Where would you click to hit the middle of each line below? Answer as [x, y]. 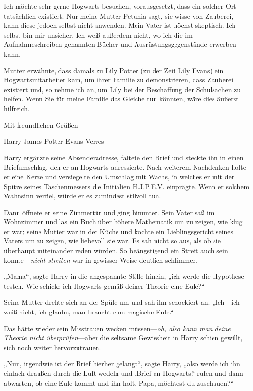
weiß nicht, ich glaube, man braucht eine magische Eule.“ [89, 312]
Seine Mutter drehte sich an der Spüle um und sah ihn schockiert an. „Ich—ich [122, 302]
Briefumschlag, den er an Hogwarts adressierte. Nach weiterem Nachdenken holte [125, 167]
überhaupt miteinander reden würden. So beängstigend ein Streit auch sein [116, 250]
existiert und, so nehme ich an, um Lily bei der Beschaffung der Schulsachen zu [123, 89]
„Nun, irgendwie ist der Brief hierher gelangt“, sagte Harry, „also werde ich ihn [122, 363]
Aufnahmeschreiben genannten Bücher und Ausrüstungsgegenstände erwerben [120, 44]
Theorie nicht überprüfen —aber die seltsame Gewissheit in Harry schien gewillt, [123, 338]
